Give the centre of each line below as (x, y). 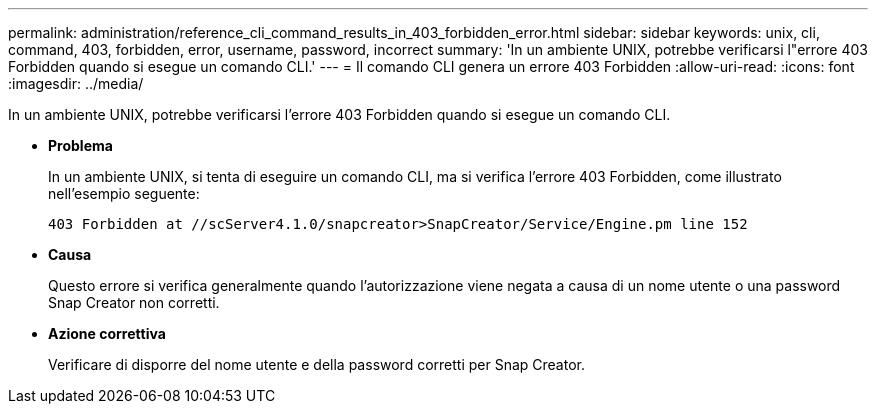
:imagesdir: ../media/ (76, 83)
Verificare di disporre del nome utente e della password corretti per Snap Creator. (316, 364)
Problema (80, 145)
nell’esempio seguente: (124, 193)
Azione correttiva (107, 333)
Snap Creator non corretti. (134, 302)
